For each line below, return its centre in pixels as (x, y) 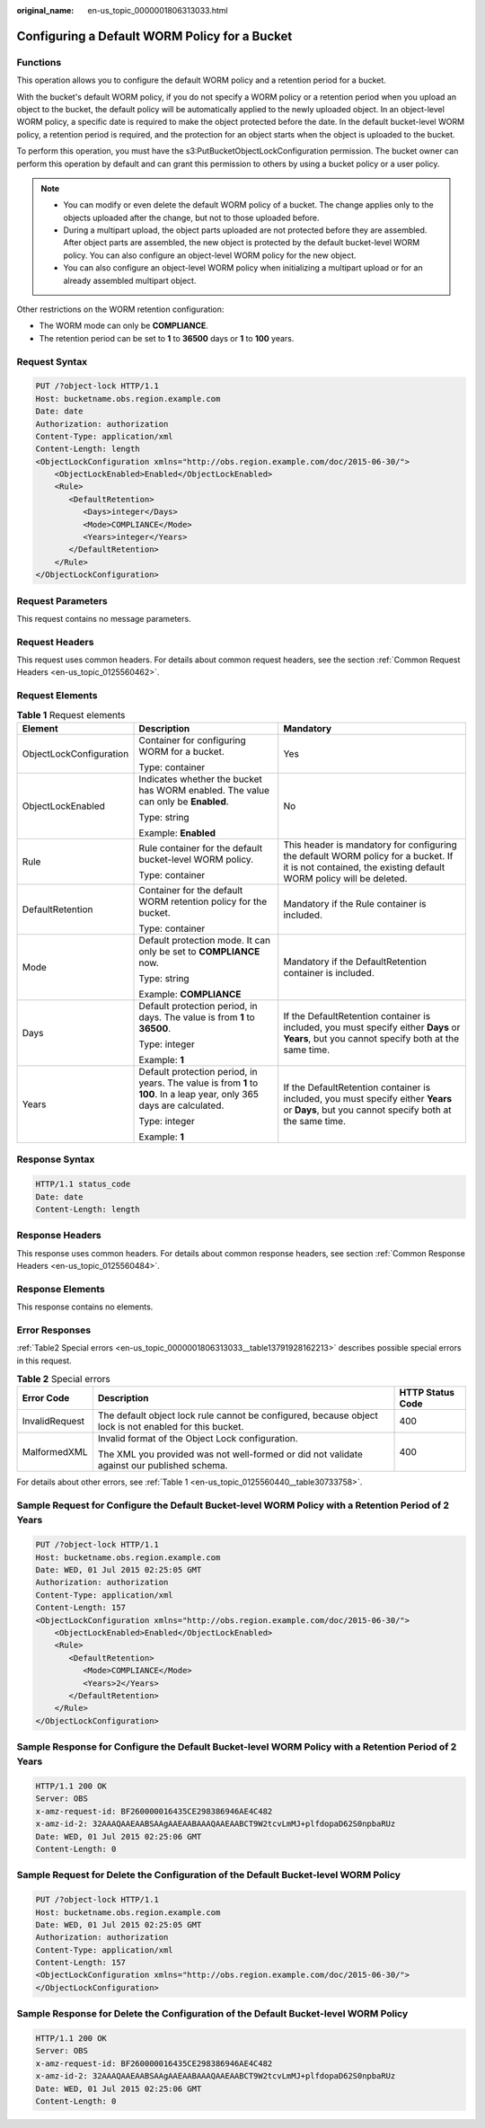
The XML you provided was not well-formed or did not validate (230, 1454)
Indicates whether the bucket (200, 779)
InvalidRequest (53, 1422)
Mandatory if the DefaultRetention (355, 962)
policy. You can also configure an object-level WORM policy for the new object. (210, 255)
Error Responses (54, 1330)
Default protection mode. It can (205, 940)
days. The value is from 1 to (197, 1017)
